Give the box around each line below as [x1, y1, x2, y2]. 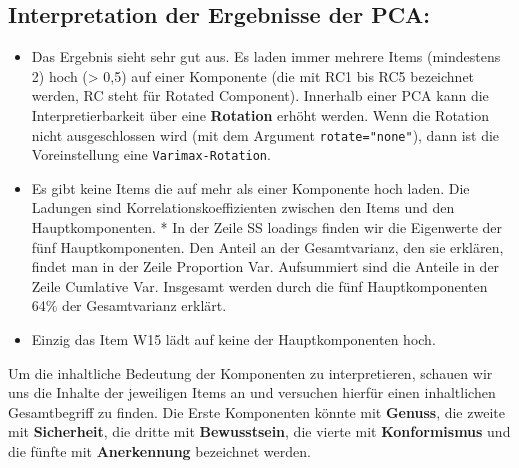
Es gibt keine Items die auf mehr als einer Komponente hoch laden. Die [31, 177, 470, 198]
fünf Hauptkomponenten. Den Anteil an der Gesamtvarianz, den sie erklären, [31, 236, 504, 257]
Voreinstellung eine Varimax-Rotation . [31, 144, 271, 165]
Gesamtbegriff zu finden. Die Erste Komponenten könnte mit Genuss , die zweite [8, 401, 505, 422]
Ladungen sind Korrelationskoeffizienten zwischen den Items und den [31, 197, 455, 218]
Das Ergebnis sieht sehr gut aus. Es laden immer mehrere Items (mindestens [31, 46, 501, 67]
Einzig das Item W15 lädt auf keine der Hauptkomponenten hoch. [31, 329, 436, 350]
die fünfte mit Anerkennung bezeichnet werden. [8, 441, 311, 462]
